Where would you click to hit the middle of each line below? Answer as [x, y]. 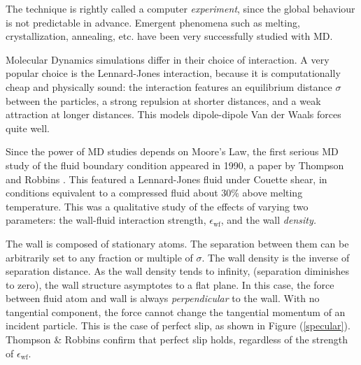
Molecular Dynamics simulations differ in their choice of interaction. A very [168, 59]
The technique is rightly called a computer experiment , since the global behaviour [180, 8]
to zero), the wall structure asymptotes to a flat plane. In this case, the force [170, 284]
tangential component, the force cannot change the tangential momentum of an [176, 312]
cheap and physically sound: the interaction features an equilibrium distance [169, 86]
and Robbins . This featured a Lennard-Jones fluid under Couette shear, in [167, 179]
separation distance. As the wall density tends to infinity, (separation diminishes [178, 271]
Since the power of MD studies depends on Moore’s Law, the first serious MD [172, 151]
